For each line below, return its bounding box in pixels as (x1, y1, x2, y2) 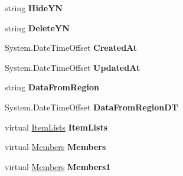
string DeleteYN (5, 21, 70, 34)
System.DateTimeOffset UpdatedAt (5, 61, 140, 73)
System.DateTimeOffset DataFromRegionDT (5, 100, 178, 113)
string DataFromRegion (5, 81, 99, 93)
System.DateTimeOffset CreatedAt (5, 41, 138, 54)
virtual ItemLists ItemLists (5, 120, 108, 133)
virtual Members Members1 (5, 160, 111, 172)
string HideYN (5, 2, 63, 14)
